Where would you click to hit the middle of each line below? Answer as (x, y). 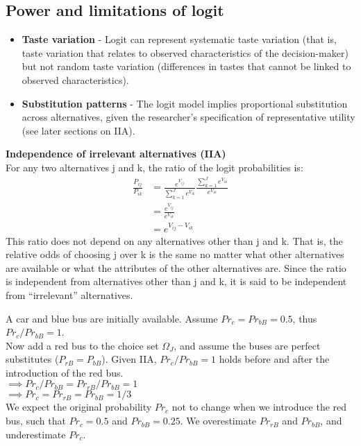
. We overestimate (218, 421)
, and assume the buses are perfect (247, 345)
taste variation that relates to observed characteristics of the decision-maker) (185, 52)
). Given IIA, (129, 359)
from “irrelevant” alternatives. (69, 294)
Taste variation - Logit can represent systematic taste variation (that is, (179, 39)
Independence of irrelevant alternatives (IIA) (116, 154)
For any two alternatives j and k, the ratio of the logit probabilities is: (154, 167)
